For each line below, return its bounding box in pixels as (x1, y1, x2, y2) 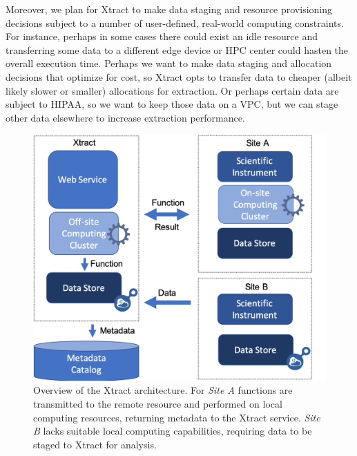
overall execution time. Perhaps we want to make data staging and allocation (6, 56, 332, 70)
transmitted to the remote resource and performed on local (33, 397, 282, 411)
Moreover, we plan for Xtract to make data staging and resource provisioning (6, 2, 333, 16)
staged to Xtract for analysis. (33, 437, 157, 451)
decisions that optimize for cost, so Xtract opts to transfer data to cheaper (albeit (6, 69, 352, 84)
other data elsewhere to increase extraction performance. (6, 110, 245, 124)
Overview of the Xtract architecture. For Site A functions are (33, 383, 293, 397)
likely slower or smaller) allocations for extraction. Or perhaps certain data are (6, 83, 339, 97)
